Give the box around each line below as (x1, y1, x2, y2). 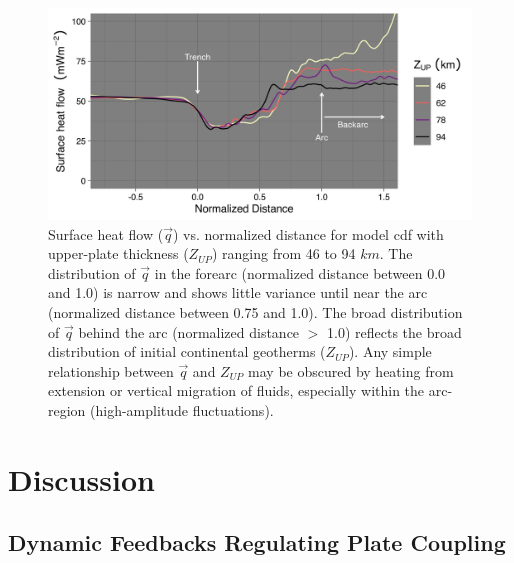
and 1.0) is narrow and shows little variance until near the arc (48, 282, 428, 303)
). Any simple (348, 341, 432, 362)
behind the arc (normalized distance (78, 321, 300, 342)
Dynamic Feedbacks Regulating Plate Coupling (8, 527, 506, 558)
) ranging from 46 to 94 (211, 243, 356, 264)
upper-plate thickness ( (48, 243, 189, 264)
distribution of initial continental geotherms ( (48, 341, 326, 362)
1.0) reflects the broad (327, 321, 462, 342)
